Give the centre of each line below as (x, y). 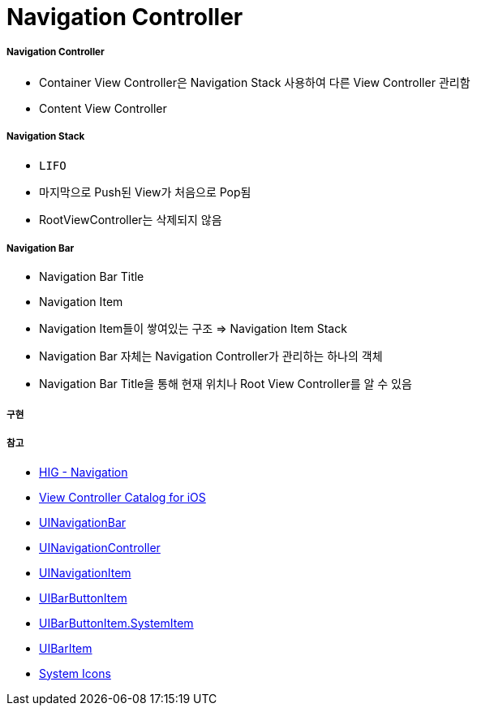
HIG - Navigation (84, 472)
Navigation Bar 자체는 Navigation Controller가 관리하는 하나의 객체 (211, 356)
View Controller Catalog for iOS (122, 497)
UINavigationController (100, 547)
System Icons (75, 673)
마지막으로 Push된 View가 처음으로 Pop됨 (145, 192)
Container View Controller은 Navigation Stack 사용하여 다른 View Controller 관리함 (255, 82)
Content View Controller (103, 108)
